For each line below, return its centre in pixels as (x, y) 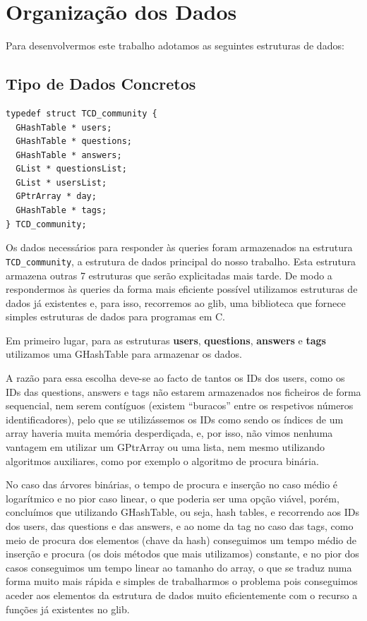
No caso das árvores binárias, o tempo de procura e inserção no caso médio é (172, 484)
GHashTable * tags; (61, 211)
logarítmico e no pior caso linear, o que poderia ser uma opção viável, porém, (173, 498)
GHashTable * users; (64, 127)
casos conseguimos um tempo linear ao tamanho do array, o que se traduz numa (179, 567)
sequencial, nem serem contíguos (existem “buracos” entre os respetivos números (180, 405)
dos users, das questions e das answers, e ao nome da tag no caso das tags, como (180, 526)
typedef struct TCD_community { (82, 113)
